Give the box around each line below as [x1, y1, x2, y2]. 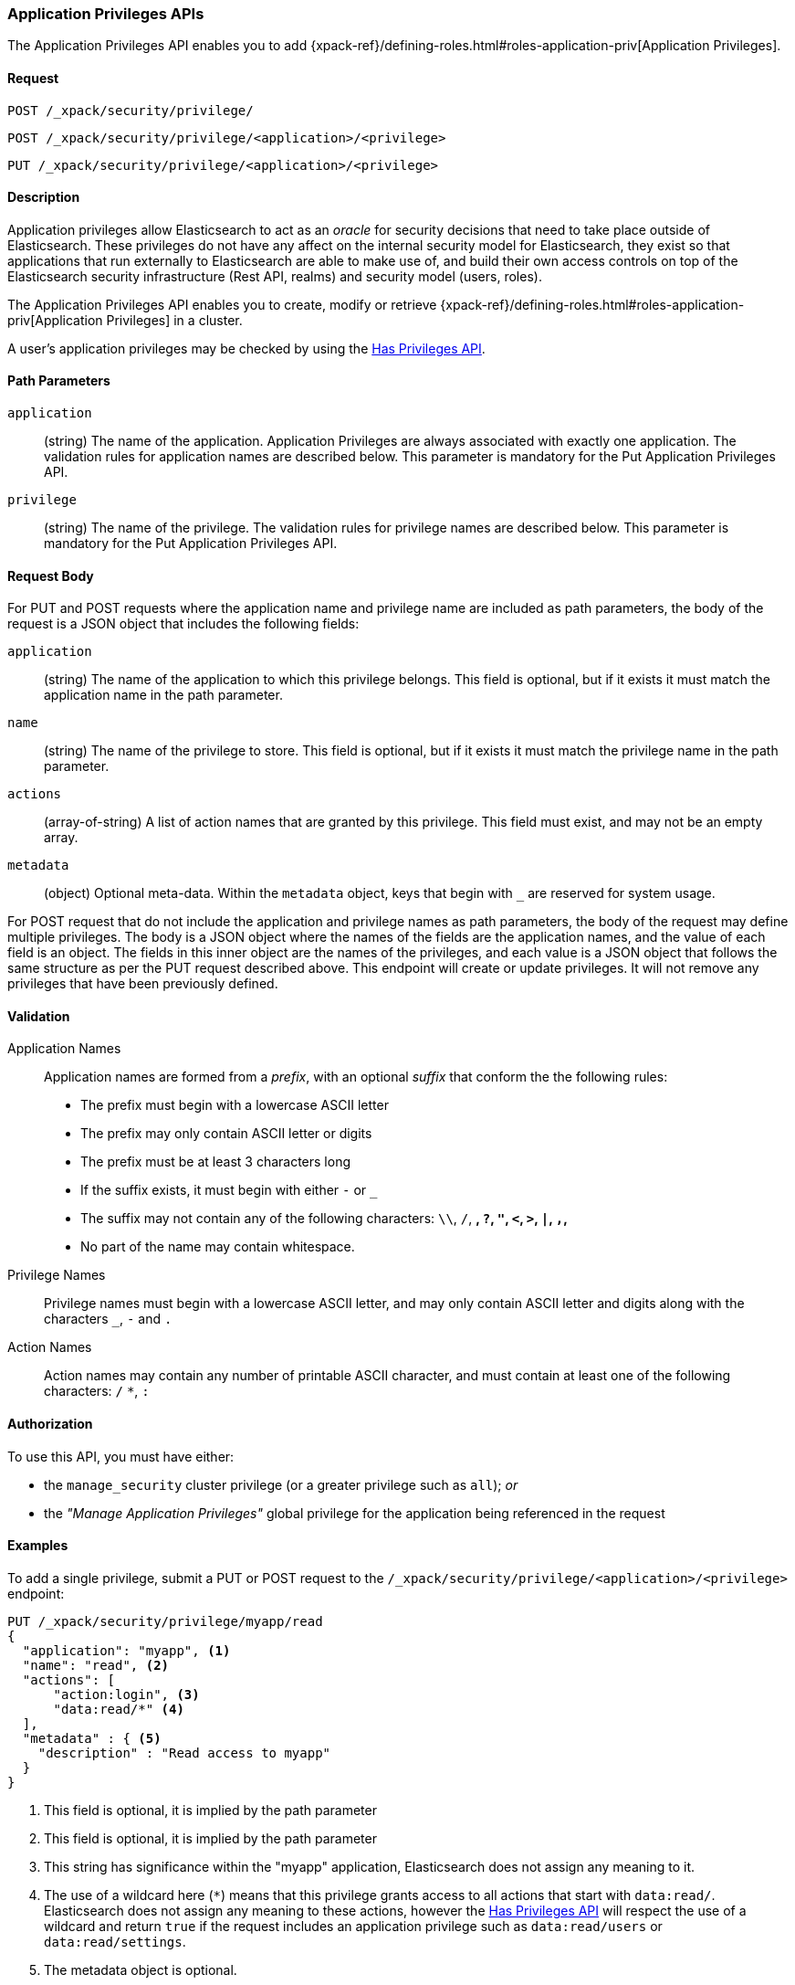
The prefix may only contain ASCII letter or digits [80, 1125, 372, 1142]
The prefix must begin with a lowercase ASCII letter [80, 1097, 389, 1114]
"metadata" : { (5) [22, 1730, 162, 1746]
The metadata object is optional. [44, 1961, 237, 1978]
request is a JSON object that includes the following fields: [7, 616, 360, 632]
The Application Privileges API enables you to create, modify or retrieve [7, 296, 437, 312]
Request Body [7, 567, 94, 584]
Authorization [7, 1416, 93, 1432]
